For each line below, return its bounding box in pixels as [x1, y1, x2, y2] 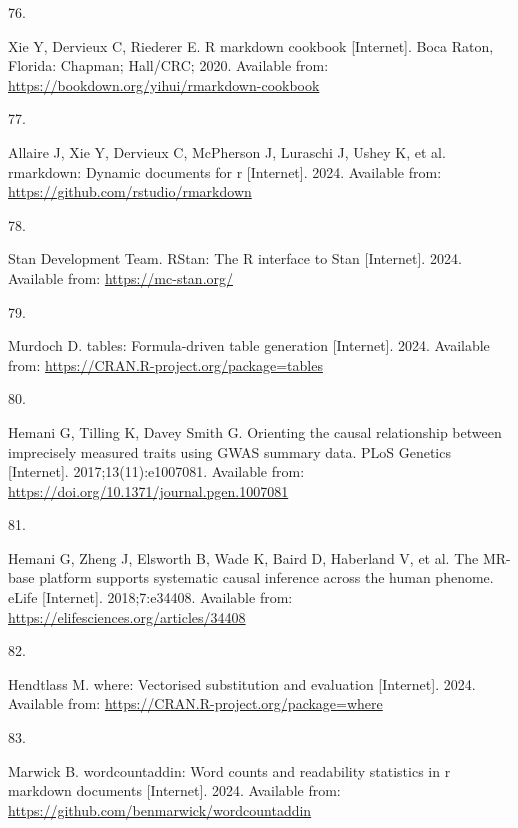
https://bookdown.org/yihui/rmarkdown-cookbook [8, 74, 320, 95]
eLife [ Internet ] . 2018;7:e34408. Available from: [8, 587, 293, 608]
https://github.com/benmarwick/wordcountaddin [8, 799, 312, 820]
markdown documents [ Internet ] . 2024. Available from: [8, 780, 341, 801]
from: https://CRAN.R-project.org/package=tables [8, 354, 323, 375]
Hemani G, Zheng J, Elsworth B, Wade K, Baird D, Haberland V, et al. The [8, 547, 479, 568]
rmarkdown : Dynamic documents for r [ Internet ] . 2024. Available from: [8, 161, 442, 182]
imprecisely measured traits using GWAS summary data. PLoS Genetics [8, 441, 451, 462]
